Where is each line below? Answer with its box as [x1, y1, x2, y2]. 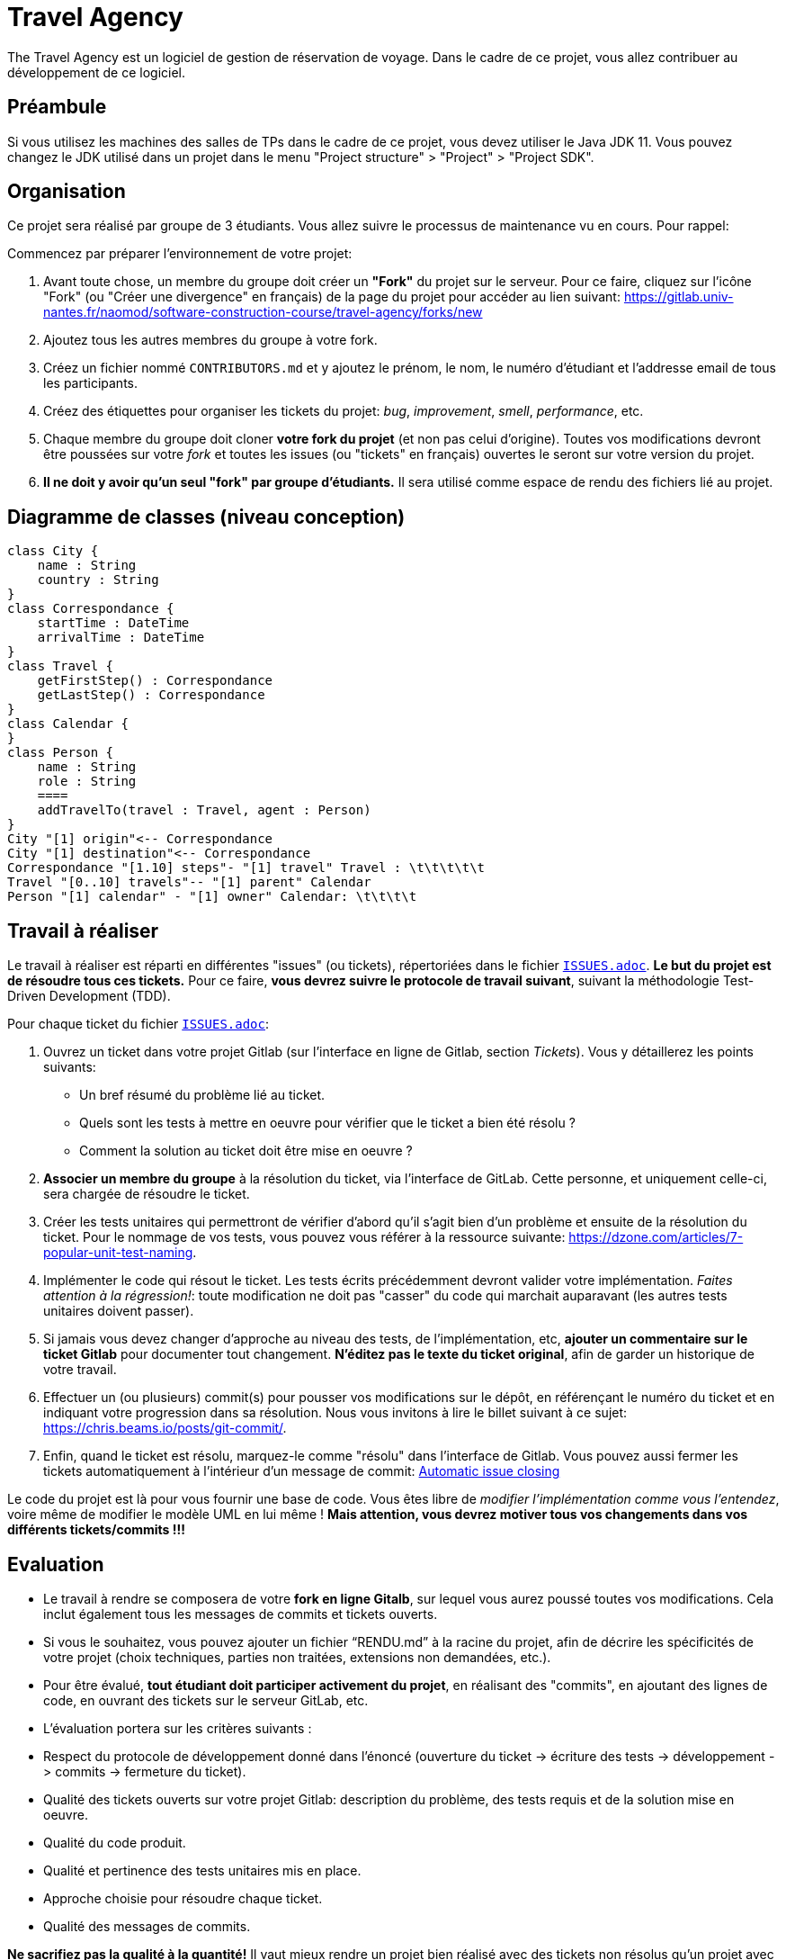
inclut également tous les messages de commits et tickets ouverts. [43, 1605, 438, 1622]
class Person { [7, 745, 114, 760]
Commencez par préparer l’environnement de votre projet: [7, 246, 353, 262]
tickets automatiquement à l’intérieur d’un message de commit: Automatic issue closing [43, 1463, 560, 1479]
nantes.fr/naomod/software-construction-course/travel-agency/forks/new [43, 304, 483, 320]
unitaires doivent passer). [43, 1303, 194, 1319]
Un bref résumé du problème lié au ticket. [79, 1087, 326, 1103]
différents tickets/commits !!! [7, 1522, 185, 1538]
